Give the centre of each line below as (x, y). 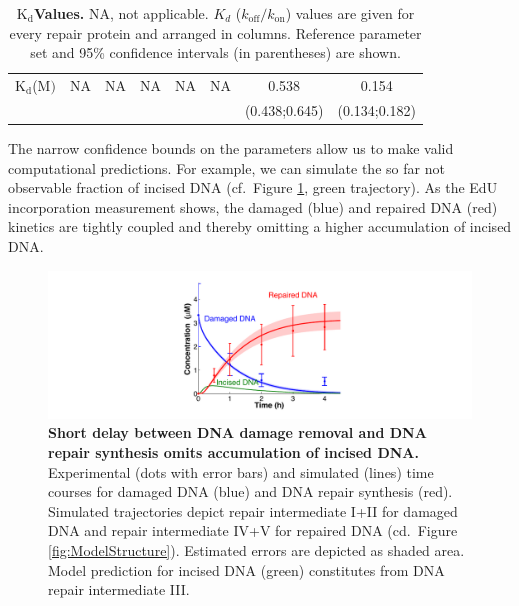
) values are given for (350, 13)
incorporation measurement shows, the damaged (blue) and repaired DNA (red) (253, 206)
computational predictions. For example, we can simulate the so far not (226, 167)
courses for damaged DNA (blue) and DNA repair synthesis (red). (250, 491)
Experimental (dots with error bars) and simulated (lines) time (241, 471)
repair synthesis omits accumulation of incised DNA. (233, 451)
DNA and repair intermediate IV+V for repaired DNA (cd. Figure (253, 530)
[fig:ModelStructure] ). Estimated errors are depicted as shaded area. (256, 549)
